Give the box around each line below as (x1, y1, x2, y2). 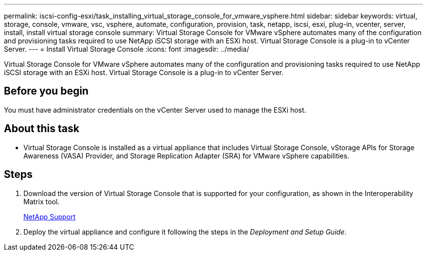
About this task (4, 122, 79, 135)
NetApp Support (23, 212, 76, 221)
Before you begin (4, 85, 89, 98)
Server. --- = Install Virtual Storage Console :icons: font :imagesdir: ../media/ (4, 45, 249, 53)
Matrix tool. (23, 197, 60, 206)
